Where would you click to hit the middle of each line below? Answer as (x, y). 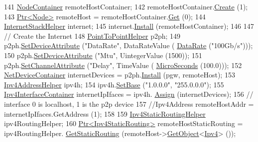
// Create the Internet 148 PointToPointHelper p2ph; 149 (92, 35)
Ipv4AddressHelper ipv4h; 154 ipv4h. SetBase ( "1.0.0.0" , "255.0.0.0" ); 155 (114, 84)
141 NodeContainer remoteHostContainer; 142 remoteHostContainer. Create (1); (126, 6)
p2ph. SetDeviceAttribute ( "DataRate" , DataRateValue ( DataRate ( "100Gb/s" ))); (129, 45)
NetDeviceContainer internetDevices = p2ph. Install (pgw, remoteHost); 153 (120, 75)
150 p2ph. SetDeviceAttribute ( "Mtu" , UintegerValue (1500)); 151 (103, 55)
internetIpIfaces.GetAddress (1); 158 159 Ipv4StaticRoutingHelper (105, 113)
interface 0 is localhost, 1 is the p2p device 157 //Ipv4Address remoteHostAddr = (129, 104)
